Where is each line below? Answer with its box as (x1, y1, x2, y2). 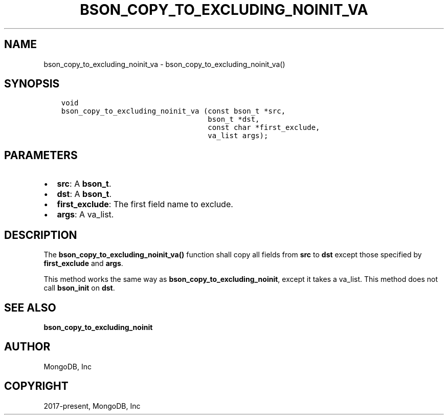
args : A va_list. (57, 209, 114, 220)
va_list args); (208, 131, 268, 140)
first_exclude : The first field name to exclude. (57, 199, 233, 210)
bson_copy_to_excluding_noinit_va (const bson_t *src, (61, 107, 286, 116)
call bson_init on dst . (43, 283, 115, 293)
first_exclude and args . (43, 259, 123, 268)
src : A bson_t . (57, 179, 111, 189)
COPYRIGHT (4, 380, 69, 393)
